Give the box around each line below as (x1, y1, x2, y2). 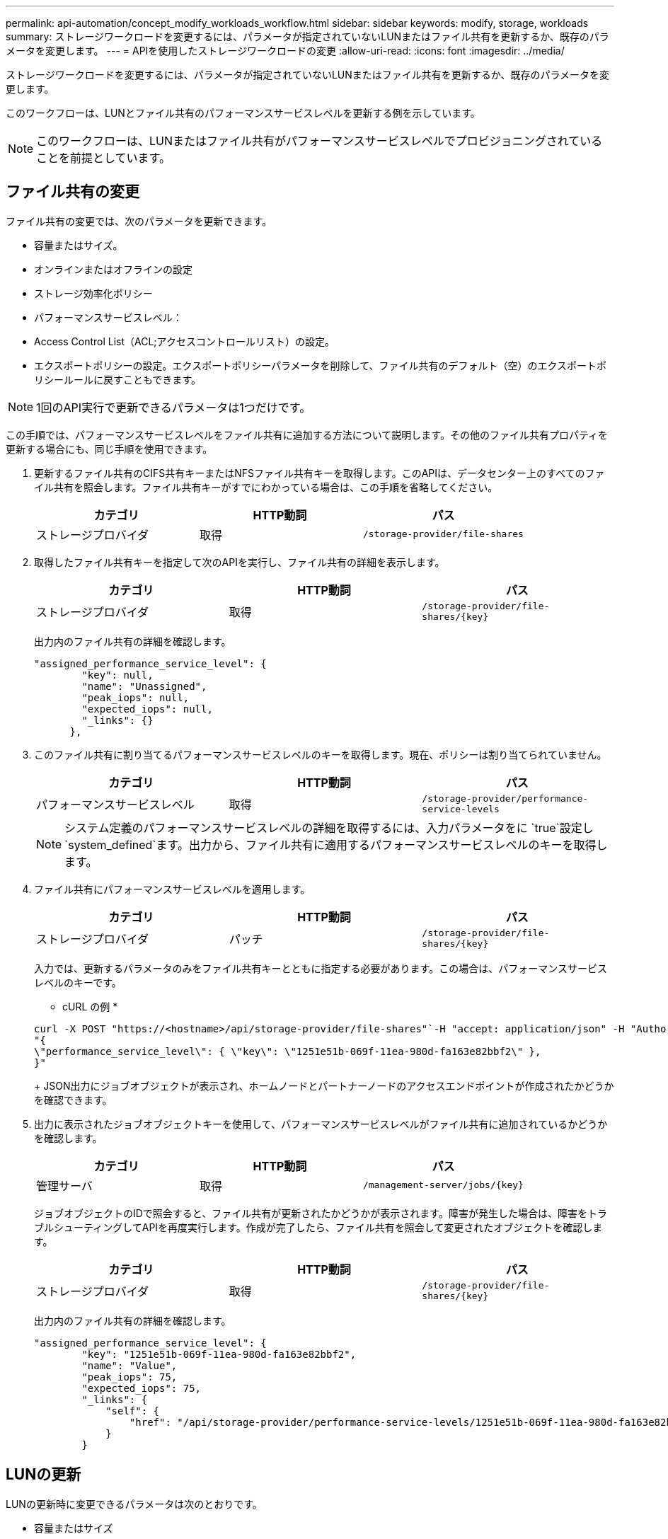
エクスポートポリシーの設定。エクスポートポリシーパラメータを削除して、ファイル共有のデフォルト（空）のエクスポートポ (34, 359, 607, 371)
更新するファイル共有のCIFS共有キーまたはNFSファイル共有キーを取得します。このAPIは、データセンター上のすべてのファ (34, 466, 605, 479)
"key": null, (81, 669, 154, 681)
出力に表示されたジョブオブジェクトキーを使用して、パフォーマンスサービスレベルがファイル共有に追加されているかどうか (34, 1117, 608, 1130)
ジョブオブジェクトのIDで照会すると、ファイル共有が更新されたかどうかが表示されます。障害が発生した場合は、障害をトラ (34, 1206, 607, 1219)
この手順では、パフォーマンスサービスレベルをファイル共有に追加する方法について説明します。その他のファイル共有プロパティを (6, 428, 609, 441)
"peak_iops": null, (81, 691, 190, 703)
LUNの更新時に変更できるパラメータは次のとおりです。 (6, 1497, 263, 1510)
